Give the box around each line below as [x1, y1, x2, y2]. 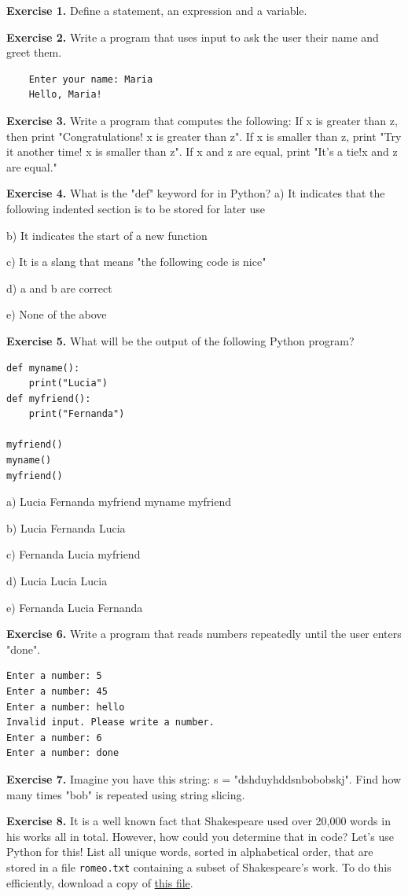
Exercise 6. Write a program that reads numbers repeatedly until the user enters [6, 625, 402, 642]
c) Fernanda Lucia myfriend [6, 546, 141, 562]
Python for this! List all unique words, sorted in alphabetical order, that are [6, 843, 373, 860]
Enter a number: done [6, 747, 119, 759]
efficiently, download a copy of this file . [6, 874, 193, 890]
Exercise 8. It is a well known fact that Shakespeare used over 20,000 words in [6, 813, 391, 829]
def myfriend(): [6, 393, 91, 404]
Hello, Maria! [28, 89, 102, 101]
